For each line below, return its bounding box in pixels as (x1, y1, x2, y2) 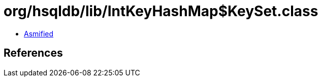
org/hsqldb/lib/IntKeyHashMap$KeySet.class (4, 3, 318, 20)
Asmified (24, 29, 54, 38)
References (4, 47, 63, 60)
